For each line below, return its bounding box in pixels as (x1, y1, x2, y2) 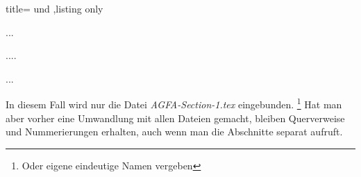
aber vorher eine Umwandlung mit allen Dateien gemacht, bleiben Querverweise (6, 110, 345, 125)
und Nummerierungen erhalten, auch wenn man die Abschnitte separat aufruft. (6, 124, 343, 139)
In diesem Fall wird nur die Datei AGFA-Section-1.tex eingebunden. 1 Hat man (6, 95, 342, 112)
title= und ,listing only (6, 1, 103, 15)
